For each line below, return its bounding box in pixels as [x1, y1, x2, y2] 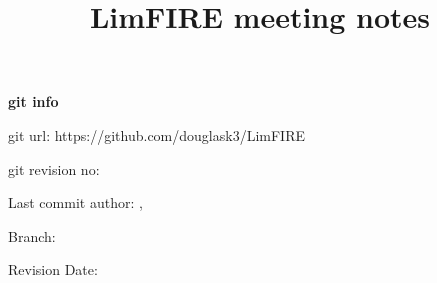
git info [8, 91, 59, 112]
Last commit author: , [8, 192, 143, 213]
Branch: [8, 225, 56, 246]
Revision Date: [8, 259, 98, 280]
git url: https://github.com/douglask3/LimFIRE [8, 124, 305, 145]
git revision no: [8, 158, 100, 179]
